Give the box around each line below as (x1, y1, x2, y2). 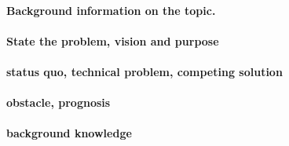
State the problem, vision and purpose (6, 32, 219, 49)
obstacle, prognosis (6, 94, 111, 111)
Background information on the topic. (6, 2, 216, 18)
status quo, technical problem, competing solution (6, 63, 283, 79)
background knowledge (6, 125, 132, 141)
